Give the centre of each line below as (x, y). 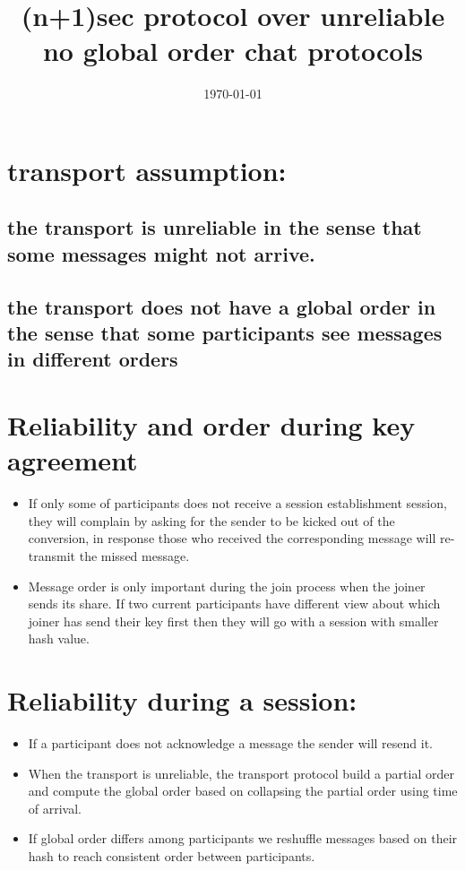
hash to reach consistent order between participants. (172, 855)
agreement (73, 460)
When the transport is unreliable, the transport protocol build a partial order (241, 773)
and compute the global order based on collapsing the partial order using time (243, 791)
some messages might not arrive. (161, 253)
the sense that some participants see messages (225, 333)
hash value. (59, 638)
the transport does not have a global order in (222, 306)
